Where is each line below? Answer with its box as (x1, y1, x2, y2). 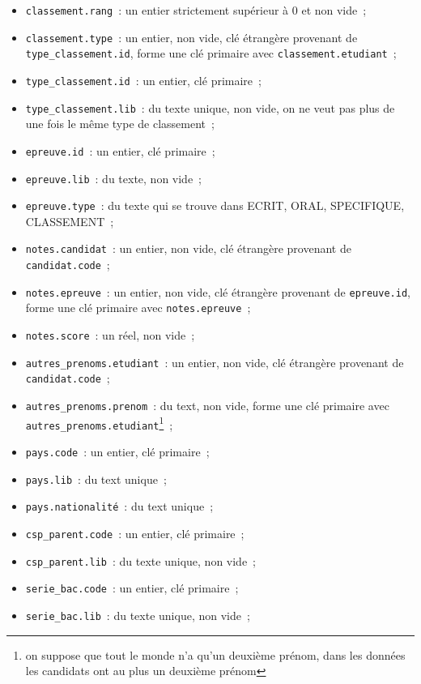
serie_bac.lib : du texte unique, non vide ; (25, 606, 250, 623)
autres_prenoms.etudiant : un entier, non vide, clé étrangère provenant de (25, 353, 404, 370)
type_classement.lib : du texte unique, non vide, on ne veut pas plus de (25, 99, 395, 116)
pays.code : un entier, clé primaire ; (25, 443, 210, 460)
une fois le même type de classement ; (25, 115, 215, 132)
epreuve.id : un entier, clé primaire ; (25, 142, 215, 159)
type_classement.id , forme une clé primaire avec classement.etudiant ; (25, 45, 397, 62)
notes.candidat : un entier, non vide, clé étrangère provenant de (25, 240, 351, 257)
